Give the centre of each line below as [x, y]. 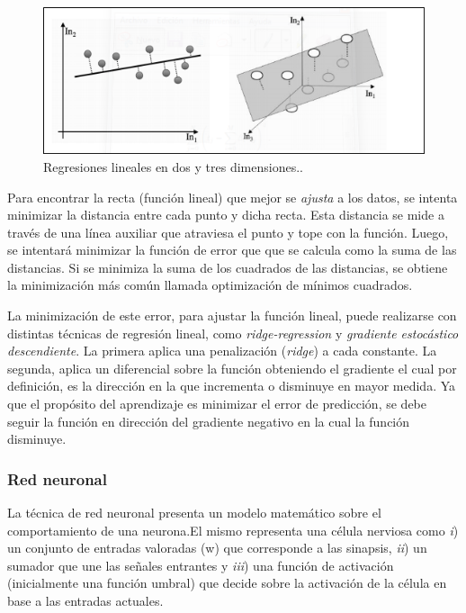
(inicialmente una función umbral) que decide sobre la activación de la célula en [227, 583]
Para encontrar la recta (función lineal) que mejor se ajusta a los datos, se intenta [233, 197]
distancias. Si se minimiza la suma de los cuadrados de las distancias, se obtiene [228, 267]
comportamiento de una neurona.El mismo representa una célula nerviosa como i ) [233, 530]
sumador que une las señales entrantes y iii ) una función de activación [201, 565]
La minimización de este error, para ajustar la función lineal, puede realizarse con [232, 316]
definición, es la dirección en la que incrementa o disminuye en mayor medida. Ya [232, 386]
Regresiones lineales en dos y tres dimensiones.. [173, 166]
